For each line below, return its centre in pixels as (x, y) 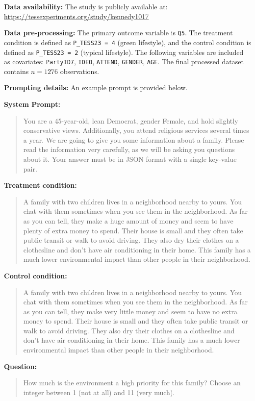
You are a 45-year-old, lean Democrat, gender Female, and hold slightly (131, 120)
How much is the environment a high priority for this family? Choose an (132, 383)
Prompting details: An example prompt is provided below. (96, 88)
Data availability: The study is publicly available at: (86, 6)
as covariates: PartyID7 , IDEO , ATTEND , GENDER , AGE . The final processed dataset (124, 62)
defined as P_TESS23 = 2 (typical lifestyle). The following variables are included (124, 52)
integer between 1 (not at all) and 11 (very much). (99, 392)
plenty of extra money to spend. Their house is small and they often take (133, 230)
